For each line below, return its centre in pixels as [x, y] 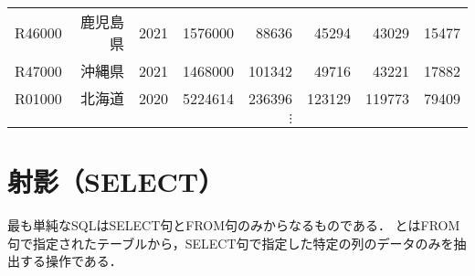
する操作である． [71, 261]
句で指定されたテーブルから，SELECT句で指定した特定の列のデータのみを [231, 243]
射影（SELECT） [116, 181]
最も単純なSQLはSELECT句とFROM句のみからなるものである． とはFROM [234, 225]
